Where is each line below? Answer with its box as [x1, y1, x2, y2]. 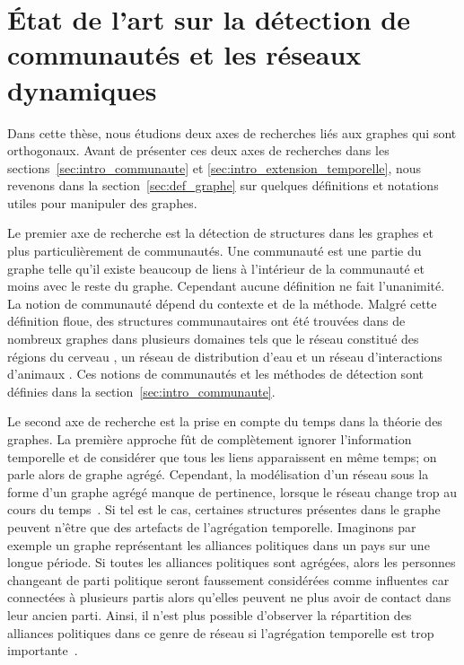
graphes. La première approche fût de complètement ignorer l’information [7, 430, 412, 448]
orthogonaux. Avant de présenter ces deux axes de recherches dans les [7, 141, 390, 160]
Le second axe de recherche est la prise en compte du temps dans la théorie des [7, 412, 442, 431]
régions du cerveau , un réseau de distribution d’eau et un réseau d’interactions [7, 346, 442, 365]
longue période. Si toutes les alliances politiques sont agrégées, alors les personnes [7, 553, 456, 572]
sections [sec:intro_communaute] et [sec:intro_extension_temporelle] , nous [7, 158, 422, 177]
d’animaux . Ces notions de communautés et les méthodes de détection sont [7, 364, 424, 383]
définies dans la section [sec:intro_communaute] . [7, 381, 276, 400]
